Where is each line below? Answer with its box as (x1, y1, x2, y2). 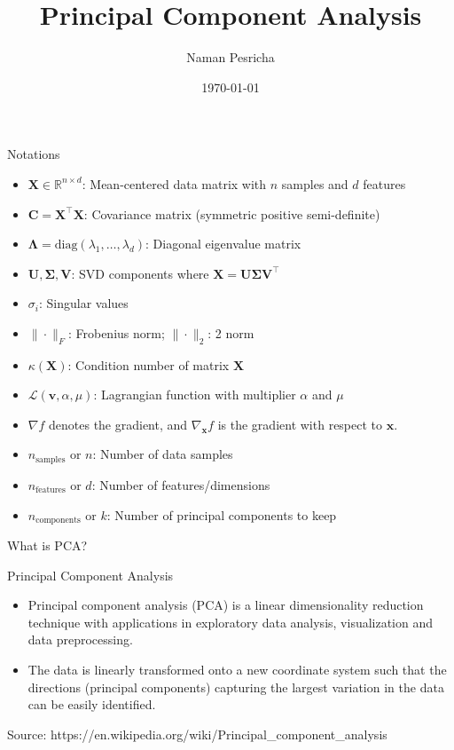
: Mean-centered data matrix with (82, 174, 267, 193)
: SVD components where (71, 264, 209, 282)
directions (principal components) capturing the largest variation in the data (27, 677, 444, 696)
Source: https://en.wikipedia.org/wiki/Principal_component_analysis (7, 724, 387, 743)
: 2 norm (207, 323, 254, 342)
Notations (7, 145, 60, 163)
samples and (281, 174, 348, 193)
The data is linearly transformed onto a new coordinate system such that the (27, 659, 447, 678)
